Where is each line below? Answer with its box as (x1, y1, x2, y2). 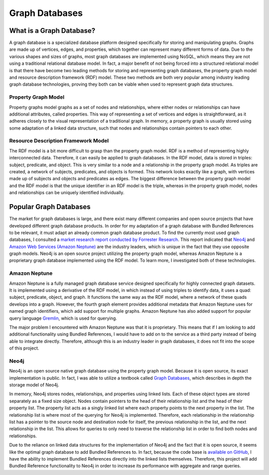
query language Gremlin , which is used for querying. (9, 315, 117, 321)
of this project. (9, 345, 39, 351)
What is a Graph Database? (9, 26, 96, 35)
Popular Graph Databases (9, 203, 91, 211)
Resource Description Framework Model (9, 137, 109, 144)
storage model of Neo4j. (9, 382, 59, 388)
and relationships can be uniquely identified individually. (9, 190, 125, 196)
